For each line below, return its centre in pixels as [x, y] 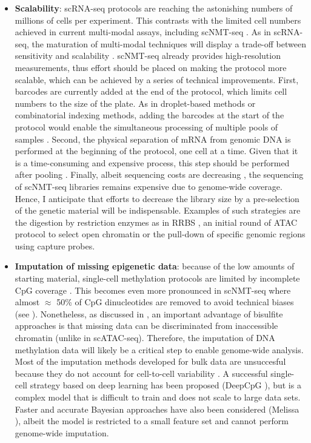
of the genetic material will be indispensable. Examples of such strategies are [158, 210]
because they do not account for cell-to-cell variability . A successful [141, 373]
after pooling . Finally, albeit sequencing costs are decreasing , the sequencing [159, 174]
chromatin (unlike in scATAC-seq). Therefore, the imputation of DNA [145, 338]
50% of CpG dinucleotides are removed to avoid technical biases [175, 302]
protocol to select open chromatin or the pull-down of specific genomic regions [160, 234]
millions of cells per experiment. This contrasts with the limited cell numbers [158, 20]
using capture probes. [55, 245]
